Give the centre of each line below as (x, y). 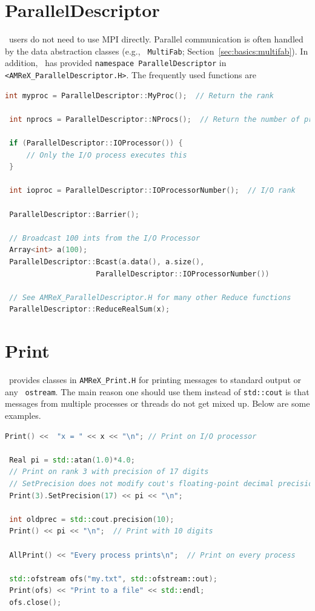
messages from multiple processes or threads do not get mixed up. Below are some (157, 403)
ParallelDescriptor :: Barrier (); (74, 214)
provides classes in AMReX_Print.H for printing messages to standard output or (155, 380)
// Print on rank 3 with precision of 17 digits (109, 472)
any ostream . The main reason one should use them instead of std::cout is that (157, 391)
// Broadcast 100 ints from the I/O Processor (105, 238)
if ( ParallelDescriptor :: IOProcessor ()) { (96, 143)
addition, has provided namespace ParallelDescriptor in (116, 63)
